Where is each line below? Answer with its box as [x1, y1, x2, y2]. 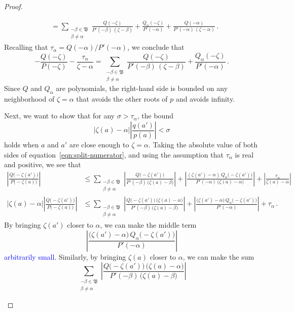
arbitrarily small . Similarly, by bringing [4, 251, 126, 262]
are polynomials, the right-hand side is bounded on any [56, 83, 228, 93]
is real [235, 149, 254, 160]
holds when [4, 139, 39, 150]
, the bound [137, 110, 173, 121]
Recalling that [4, 42, 48, 52]
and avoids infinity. [176, 93, 235, 104]
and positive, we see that [4, 159, 81, 170]
